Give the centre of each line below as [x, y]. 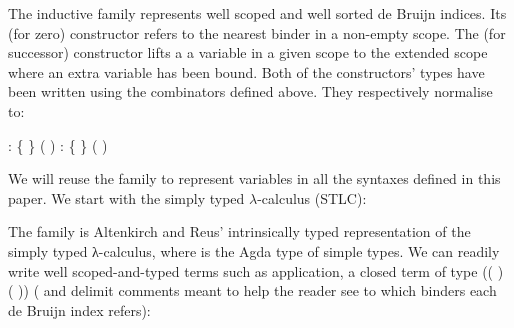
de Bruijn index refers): [79, 309]
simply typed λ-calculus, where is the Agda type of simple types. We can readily [254, 250]
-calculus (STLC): [312, 197]
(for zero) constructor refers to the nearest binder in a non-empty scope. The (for [257, 32]
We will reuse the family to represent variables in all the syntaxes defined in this [254, 178]
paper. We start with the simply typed [126, 197]
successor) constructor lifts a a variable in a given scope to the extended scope [248, 52]
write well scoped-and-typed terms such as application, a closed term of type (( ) [256, 270]
